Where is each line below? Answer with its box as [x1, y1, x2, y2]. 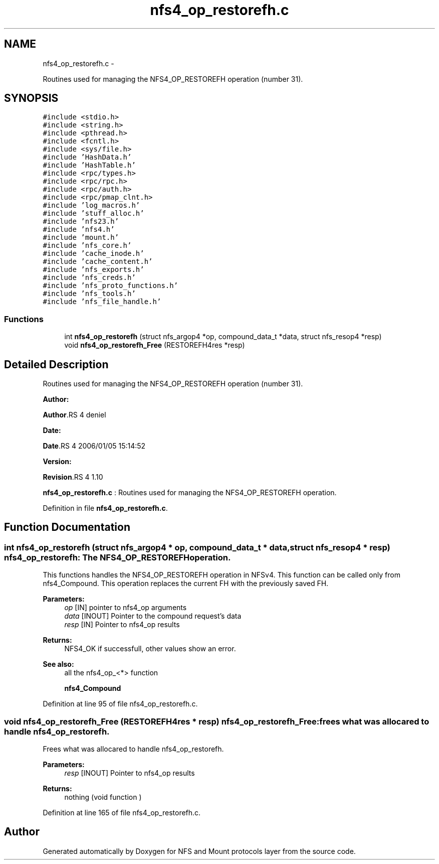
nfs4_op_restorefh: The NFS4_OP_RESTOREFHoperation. [4, 552, 231, 562]
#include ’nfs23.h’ [43, 217, 119, 226]
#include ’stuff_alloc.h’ [43, 209, 144, 218]
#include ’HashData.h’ [43, 153, 132, 162]
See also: [43, 660, 74, 669]
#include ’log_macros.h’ [43, 201, 140, 210]
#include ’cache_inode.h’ [43, 249, 144, 258]
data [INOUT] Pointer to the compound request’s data [64, 612, 242, 621]
